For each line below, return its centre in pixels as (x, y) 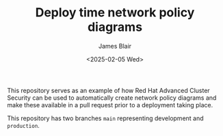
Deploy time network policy (115, 13)
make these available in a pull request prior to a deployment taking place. (110, 105)
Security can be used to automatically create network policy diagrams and (112, 98)
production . (23, 125)
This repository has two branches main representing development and (105, 118)
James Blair (115, 46)
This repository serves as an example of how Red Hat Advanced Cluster (108, 90)
